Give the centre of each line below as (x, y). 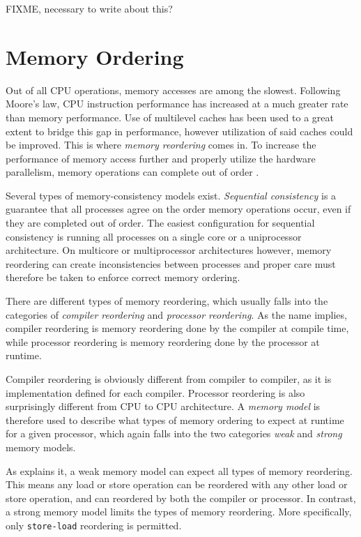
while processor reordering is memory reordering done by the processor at (163, 341)
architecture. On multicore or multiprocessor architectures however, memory (169, 250)
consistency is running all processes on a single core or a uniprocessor (154, 236)
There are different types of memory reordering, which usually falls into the (167, 301)
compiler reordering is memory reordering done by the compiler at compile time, (177, 328)
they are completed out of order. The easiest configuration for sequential (160, 223)
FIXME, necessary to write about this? (89, 8)
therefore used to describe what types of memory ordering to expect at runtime (175, 419)
